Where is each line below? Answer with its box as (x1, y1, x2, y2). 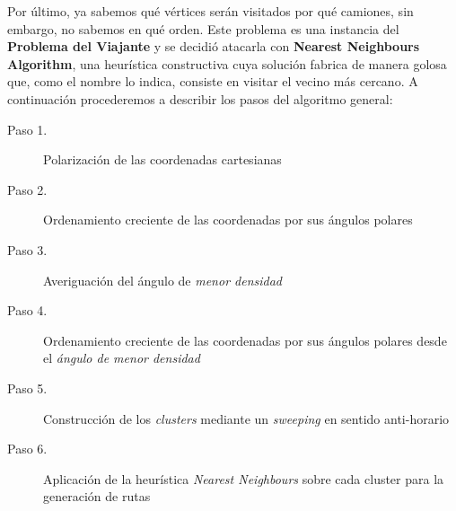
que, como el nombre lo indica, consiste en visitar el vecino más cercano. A (7, 72, 418, 91)
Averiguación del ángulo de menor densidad (43, 270, 283, 289)
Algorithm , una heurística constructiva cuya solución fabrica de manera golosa (7, 54, 447, 73)
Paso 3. (7, 240, 48, 259)
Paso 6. (7, 439, 48, 458)
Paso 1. (7, 119, 48, 138)
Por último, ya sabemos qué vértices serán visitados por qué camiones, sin (7, 2, 414, 20)
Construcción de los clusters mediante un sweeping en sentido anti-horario (43, 409, 450, 427)
